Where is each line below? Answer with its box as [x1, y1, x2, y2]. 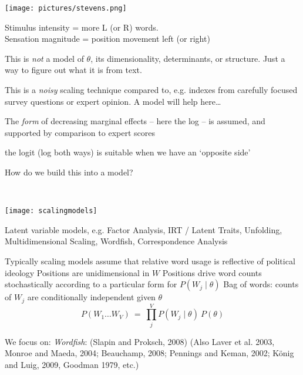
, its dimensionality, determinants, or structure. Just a [90, 52, 285, 64]
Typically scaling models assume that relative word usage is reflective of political [5, 255, 295, 267]
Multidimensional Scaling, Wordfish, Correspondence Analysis [5, 235, 228, 247]
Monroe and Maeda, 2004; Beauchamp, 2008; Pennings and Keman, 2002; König [5, 347, 294, 359]
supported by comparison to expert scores [5, 126, 155, 138]
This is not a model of [5, 52, 84, 64]
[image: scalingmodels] [5, 207, 97, 215]
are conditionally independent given [27, 291, 156, 303]
